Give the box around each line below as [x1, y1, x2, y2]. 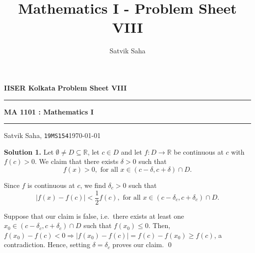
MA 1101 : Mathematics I [4, 106, 94, 116]
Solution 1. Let [4, 146, 54, 157]
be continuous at [174, 146, 224, 157]
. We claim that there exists [35, 156, 119, 166]
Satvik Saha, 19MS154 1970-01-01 [4, 130, 101, 140]
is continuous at [27, 180, 75, 190]
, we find [80, 180, 106, 190]
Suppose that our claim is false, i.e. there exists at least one [4, 210, 184, 221]
